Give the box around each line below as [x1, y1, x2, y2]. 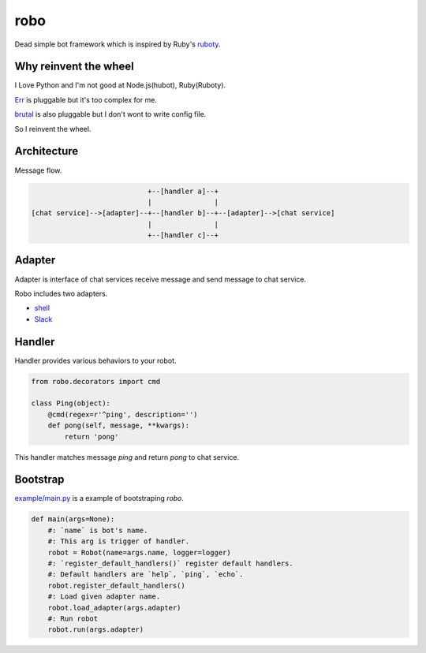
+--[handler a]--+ [147, 186, 219, 196]
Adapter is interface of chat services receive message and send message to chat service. [14, 274, 307, 284]
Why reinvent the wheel [14, 60, 134, 73]
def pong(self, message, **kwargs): [47, 421, 189, 430]
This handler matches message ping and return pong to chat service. [14, 452, 240, 461]
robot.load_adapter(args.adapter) [47, 603, 181, 612]
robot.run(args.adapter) [47, 625, 144, 634]
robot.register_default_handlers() [47, 580, 185, 590]
